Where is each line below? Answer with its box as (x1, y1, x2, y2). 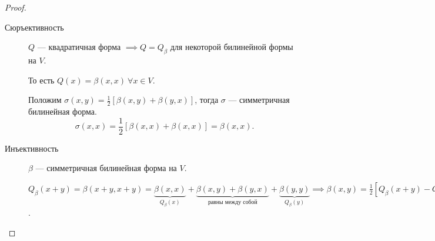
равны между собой (208, 199, 257, 205)
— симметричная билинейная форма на (35, 162, 177, 174)
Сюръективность (5, 21, 64, 33)
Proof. (5, 1, 26, 13)
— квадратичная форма (37, 41, 121, 53)
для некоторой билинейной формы (170, 41, 293, 53)
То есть (28, 73, 55, 86)
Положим (28, 93, 62, 106)
